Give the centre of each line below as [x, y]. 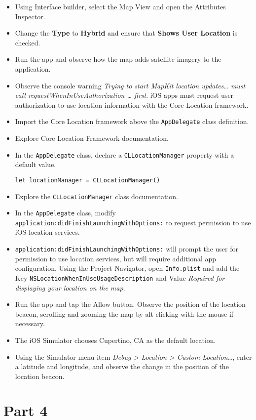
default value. [36, 164]
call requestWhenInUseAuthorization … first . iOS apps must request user [124, 95]
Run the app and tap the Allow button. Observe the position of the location [130, 304]
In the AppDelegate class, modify [65, 213]
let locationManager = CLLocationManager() [88, 180]
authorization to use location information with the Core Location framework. [132, 105]
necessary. [30, 323]
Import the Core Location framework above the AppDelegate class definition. [132, 121]
